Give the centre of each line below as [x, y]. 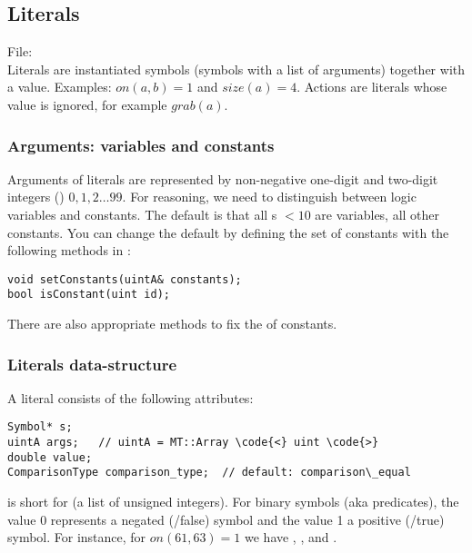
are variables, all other [377, 214]
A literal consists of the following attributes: [131, 397]
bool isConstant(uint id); [89, 295]
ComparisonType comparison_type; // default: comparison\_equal [209, 473]
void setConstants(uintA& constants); [125, 279]
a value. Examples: [60, 87]
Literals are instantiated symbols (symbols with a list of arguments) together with [236, 69]
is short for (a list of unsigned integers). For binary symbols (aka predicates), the [233, 502]
